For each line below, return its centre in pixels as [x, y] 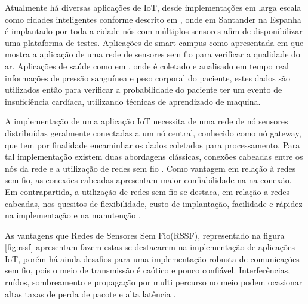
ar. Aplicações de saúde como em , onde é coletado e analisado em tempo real [147, 66]
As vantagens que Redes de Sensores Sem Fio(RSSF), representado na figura [145, 235]
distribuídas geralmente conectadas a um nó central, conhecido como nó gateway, [153, 133]
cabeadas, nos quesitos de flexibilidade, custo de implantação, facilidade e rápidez [154, 203]
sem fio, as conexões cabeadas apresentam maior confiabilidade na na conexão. [148, 180]
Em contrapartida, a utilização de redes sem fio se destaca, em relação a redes [147, 191]
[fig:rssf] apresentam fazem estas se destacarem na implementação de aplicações [150, 247]
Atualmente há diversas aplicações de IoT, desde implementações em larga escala [153, 7]
